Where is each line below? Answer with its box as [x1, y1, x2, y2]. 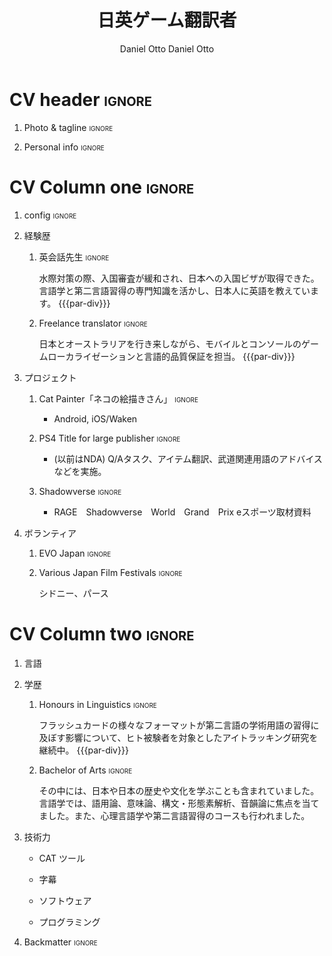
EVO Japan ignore [38, 547, 112, 559]
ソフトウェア [38, 894, 92, 906]
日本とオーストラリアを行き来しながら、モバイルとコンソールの [38, 337, 302, 350]
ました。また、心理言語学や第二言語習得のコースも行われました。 [38, 809, 311, 821]
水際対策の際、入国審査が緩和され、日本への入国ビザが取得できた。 [38, 272, 320, 284]
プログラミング [38, 916, 101, 928]
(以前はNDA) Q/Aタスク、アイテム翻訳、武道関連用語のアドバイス [53, 452, 323, 465]
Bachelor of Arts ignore [38, 764, 133, 776]
